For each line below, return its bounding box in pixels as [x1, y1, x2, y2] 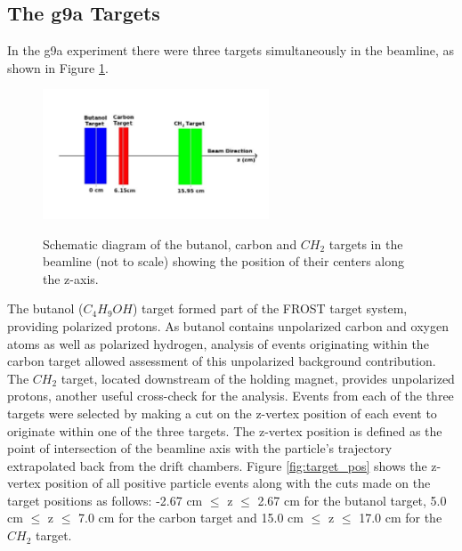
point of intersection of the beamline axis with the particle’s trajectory [7, 439, 393, 458]
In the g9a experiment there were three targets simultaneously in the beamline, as [7, 41, 455, 60]
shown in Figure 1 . [7, 58, 109, 77]
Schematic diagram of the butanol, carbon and [43, 234, 297, 253]
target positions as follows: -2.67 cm [7, 490, 203, 509]
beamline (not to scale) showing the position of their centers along [43, 252, 404, 271]
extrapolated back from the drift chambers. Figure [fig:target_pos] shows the [7, 456, 427, 474]
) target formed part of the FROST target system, [132, 299, 408, 318]
